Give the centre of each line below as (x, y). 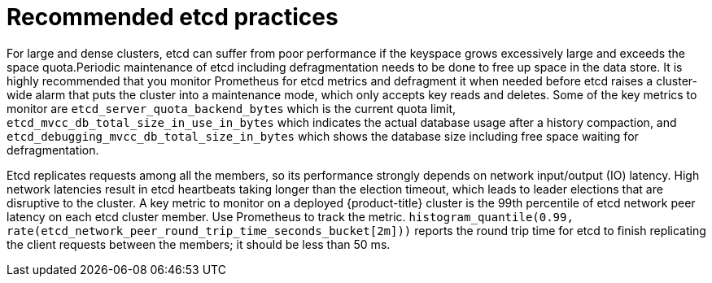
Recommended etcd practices (173, 17)
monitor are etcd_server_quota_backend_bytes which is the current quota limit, (232, 108)
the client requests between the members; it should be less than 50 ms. (199, 244)
